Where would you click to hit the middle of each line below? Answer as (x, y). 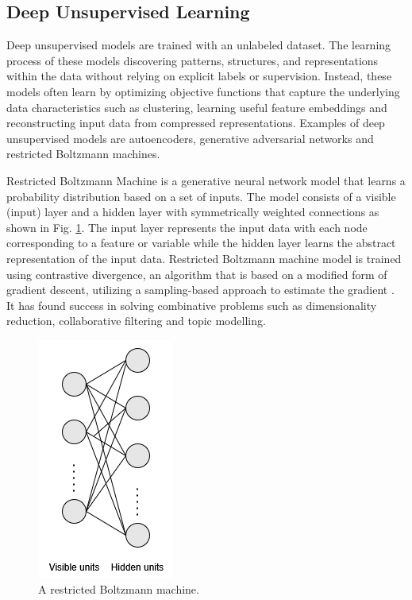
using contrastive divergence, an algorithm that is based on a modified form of (197, 274)
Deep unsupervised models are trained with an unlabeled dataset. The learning (199, 45)
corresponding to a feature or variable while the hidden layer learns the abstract (201, 243)
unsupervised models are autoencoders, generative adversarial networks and (190, 138)
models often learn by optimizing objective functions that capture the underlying (203, 91)
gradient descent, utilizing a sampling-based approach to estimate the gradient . (200, 290)
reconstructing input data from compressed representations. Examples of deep (196, 123)
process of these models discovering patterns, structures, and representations (193, 60)
